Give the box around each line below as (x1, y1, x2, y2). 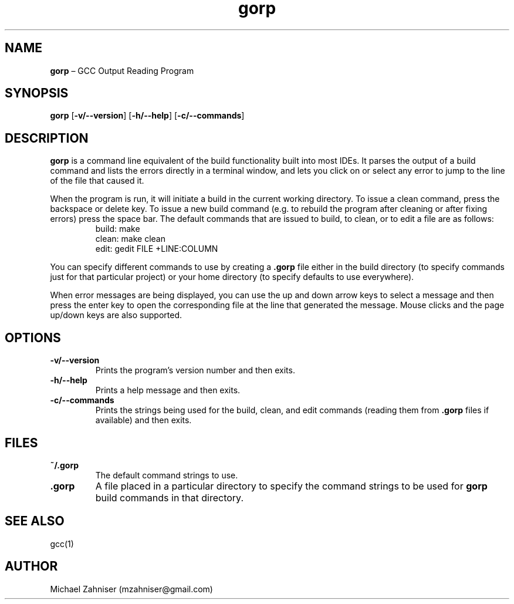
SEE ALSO (5, 514, 65, 529)
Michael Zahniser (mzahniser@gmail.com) (50, 583, 213, 594)
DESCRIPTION (5, 130, 89, 146)
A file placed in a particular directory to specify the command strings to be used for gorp (95, 480, 488, 492)
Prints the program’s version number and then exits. (95, 365, 295, 376)
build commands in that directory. (95, 491, 244, 504)
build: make (95, 224, 140, 234)
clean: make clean (95, 234, 166, 244)
